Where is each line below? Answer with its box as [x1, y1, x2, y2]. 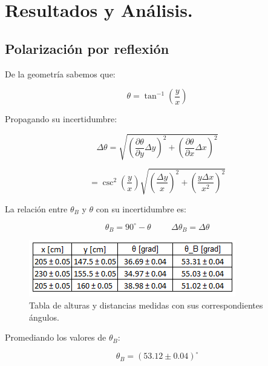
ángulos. [29, 310, 59, 323]
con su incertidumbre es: [96, 202, 186, 215]
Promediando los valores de [5, 331, 106, 344]
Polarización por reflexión [5, 39, 169, 57]
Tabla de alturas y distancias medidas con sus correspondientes [29, 299, 263, 311]
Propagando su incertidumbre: [5, 113, 117, 125]
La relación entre [5, 202, 68, 215]
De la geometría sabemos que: [5, 67, 116, 80]
